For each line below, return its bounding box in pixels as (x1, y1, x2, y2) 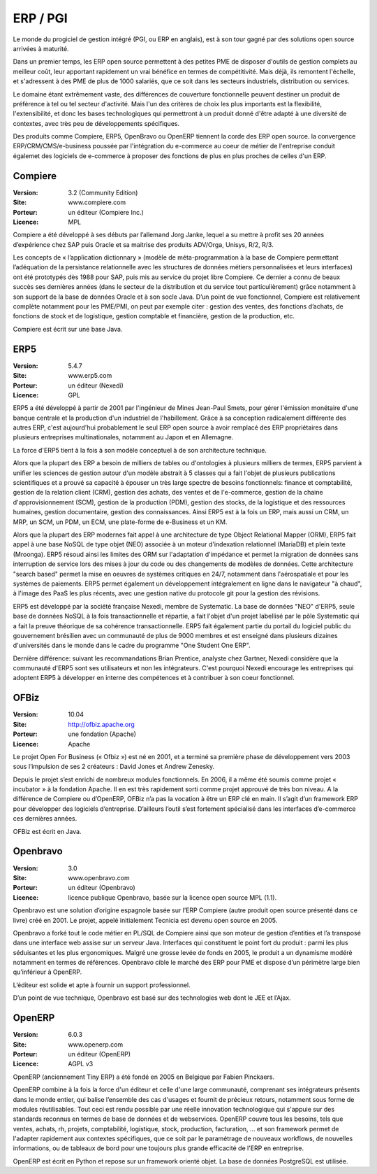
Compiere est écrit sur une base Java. (13, 325, 123, 333)
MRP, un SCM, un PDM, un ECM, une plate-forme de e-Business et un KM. (13, 518, 228, 526)
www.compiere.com (68, 198, 126, 206)
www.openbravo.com (68, 873, 130, 882)
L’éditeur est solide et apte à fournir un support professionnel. (13, 980, 191, 989)
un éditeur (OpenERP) (68, 1049, 131, 1058)
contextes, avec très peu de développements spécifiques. (13, 119, 180, 127)
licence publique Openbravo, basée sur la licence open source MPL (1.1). (68, 893, 277, 902)
